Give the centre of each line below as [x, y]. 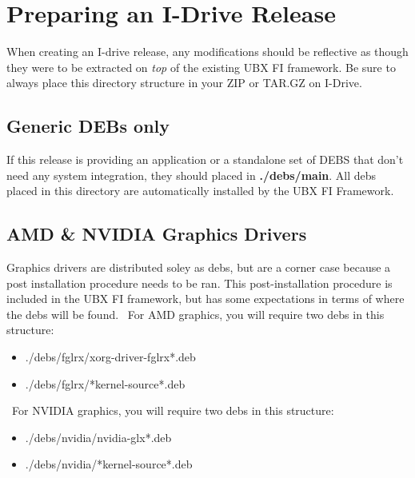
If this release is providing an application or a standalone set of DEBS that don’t [205, 159]
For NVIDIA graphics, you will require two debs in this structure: [173, 410]
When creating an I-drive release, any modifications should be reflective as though [207, 52]
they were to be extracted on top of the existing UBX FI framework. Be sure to [201, 67]
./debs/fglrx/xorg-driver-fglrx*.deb [110, 357]
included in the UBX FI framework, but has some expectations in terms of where [206, 299]
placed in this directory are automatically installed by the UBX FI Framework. [200, 191]
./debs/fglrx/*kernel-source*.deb [105, 383]
